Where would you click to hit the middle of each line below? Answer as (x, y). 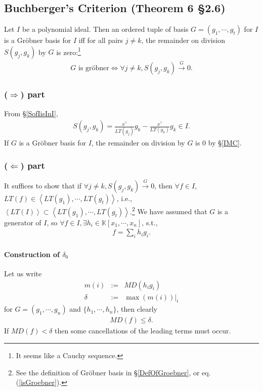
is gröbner (94, 68)
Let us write (23, 273)
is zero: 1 (69, 51)
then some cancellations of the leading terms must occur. (143, 331)
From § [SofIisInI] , (31, 113)
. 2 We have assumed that (168, 210)
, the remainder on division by (138, 143)
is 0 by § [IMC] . (218, 143)
